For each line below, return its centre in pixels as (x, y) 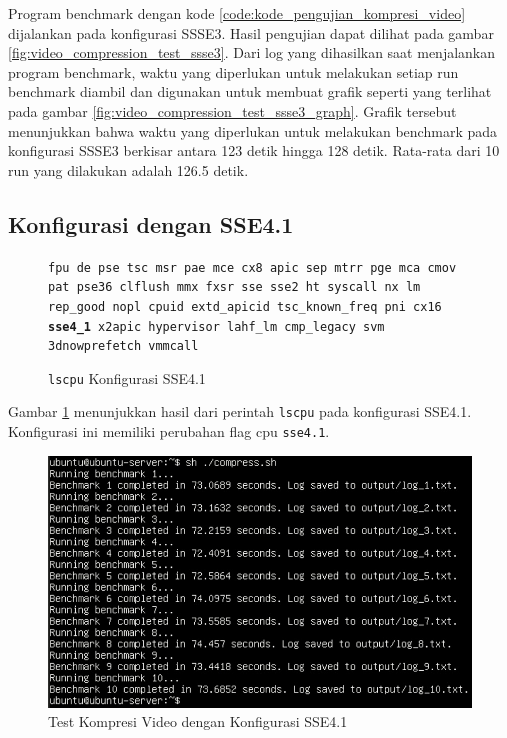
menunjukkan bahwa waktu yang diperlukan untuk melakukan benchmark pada (253, 130)
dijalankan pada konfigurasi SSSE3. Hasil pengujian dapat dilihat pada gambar (251, 32)
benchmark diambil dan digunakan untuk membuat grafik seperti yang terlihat (250, 91)
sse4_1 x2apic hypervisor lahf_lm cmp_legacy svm (216, 326)
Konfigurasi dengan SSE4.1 (151, 223)
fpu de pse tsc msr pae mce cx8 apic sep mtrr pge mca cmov (252, 267)
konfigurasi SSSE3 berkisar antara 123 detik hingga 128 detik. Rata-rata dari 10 (254, 150)
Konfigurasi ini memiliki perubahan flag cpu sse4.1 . (169, 431)
